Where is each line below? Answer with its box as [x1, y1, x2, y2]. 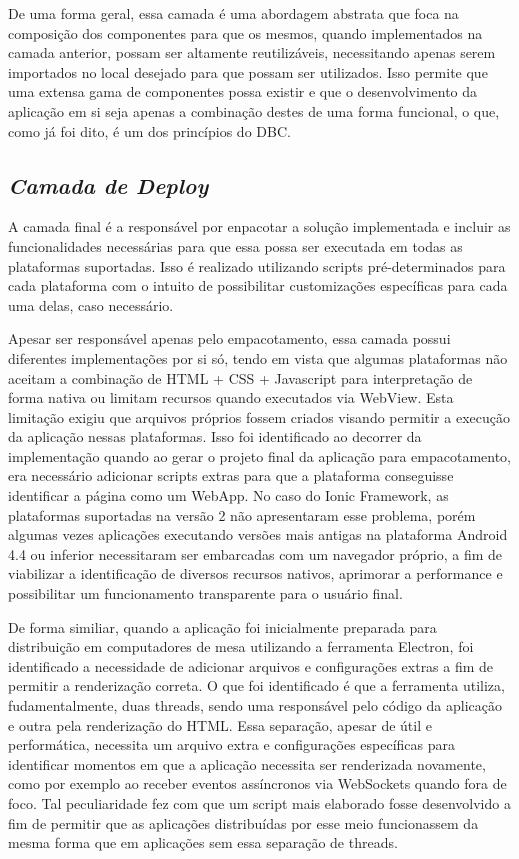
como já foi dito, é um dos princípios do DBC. [8, 120, 291, 141]
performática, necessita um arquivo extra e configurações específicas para [8, 734, 456, 755]
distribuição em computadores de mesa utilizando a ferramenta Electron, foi [8, 636, 474, 657]
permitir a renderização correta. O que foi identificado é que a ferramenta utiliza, [8, 675, 505, 696]
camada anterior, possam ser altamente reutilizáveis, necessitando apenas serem [8, 42, 496, 63]
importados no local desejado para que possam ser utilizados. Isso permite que [8, 61, 488, 82]
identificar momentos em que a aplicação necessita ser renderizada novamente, [8, 753, 486, 774]
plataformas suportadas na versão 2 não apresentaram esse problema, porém [8, 504, 476, 525]
